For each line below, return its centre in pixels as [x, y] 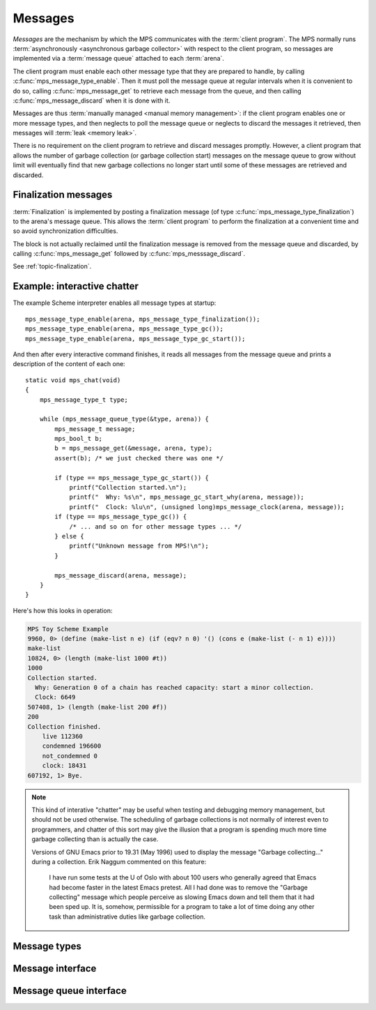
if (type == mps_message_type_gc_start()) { [132, 477]
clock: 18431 [64, 766]
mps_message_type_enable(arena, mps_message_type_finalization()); [143, 319]
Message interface [55, 968]
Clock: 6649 [55, 697]
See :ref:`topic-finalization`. [52, 266]
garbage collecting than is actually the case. [95, 839]
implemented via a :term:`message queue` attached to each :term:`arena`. [118, 59]
